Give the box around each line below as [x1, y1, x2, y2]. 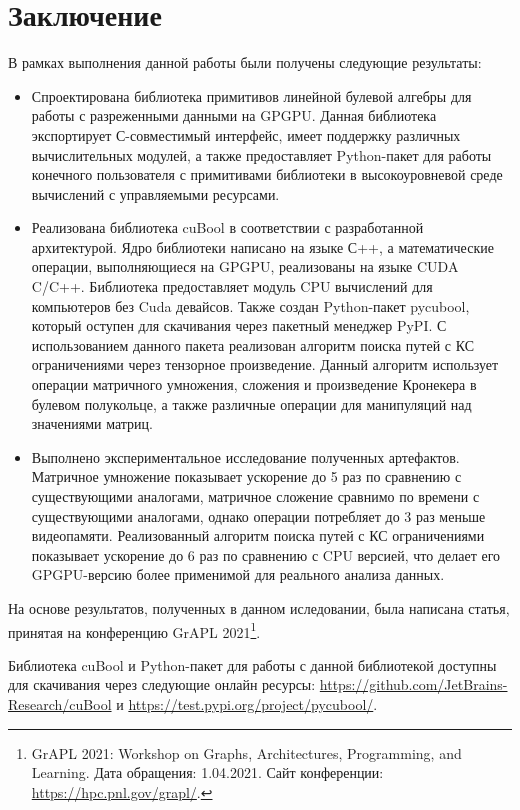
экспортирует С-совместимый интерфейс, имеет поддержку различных [31, 124, 461, 145]
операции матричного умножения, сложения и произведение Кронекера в [31, 374, 477, 395]
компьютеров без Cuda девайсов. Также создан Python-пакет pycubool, [31, 295, 470, 316]
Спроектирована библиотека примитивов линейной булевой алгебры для [31, 85, 472, 106]
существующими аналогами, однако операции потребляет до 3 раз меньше [31, 505, 486, 526]
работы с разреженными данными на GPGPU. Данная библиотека [31, 105, 437, 126]
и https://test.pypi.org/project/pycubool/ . [116, 694, 378, 714]
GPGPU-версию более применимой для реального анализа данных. [31, 564, 445, 585]
